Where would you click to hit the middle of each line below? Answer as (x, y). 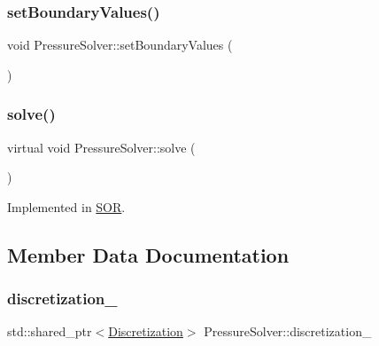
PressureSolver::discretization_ (288, 331)
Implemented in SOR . (66, 206)
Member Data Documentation (148, 254)
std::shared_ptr (50, 331)
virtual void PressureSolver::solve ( (101, 147)
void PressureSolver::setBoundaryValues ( (120, 45)
